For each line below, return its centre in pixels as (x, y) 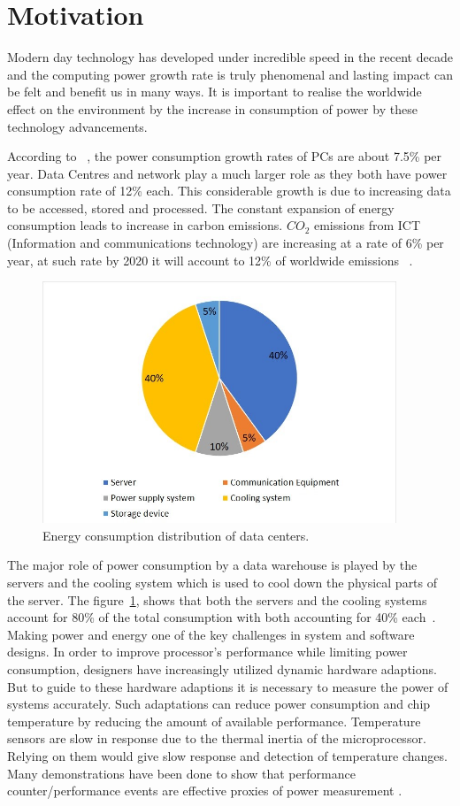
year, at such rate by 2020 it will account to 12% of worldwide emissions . (210, 260)
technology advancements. (77, 126)
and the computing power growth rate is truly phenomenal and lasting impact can (230, 74)
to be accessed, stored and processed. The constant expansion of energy (201, 207)
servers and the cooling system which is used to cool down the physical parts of (222, 583)
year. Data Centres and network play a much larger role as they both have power (227, 173)
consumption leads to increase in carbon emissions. (145, 225)
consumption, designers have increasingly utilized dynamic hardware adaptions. (222, 669)
